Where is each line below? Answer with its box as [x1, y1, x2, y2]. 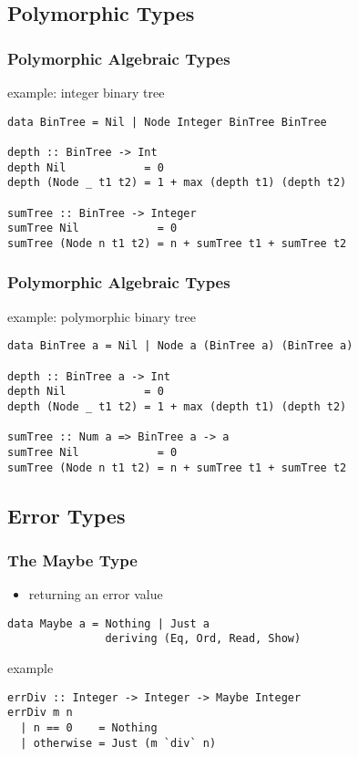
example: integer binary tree [7, 83, 165, 101]
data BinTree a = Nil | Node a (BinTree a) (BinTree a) [7, 339, 353, 353]
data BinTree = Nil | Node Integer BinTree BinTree [7, 115, 327, 129]
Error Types [7, 501, 126, 529]
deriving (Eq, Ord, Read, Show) [105, 632, 302, 646]
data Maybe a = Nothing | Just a [7, 617, 210, 630]
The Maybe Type [7, 548, 138, 571]
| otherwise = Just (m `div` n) [20, 736, 217, 750]
